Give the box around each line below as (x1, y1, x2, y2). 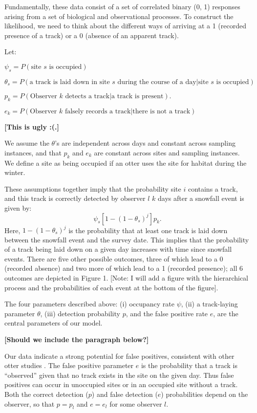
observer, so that (4, 398, 55, 409)
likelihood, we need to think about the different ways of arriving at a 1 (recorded (4, 21, 246, 31)
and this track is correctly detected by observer (4, 193, 146, 203)
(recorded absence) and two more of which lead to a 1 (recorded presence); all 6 (4, 263, 243, 273)
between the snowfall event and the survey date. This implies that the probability (4, 234, 249, 244)
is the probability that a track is (141, 360, 237, 370)
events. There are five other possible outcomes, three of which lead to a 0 (4, 253, 223, 263)
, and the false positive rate (126, 308, 208, 318)
